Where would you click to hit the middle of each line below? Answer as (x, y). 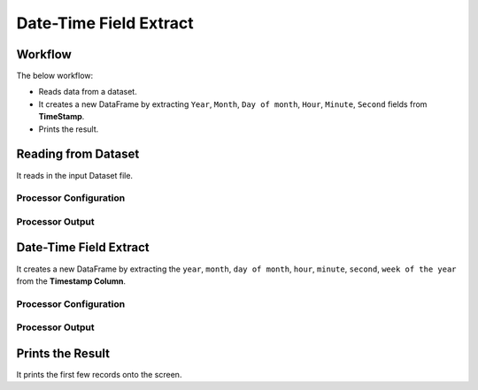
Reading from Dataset (78, 154)
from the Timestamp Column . (71, 281)
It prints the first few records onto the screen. (99, 374)
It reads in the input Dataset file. (74, 175)
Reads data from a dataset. (88, 92)
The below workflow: (55, 76)
